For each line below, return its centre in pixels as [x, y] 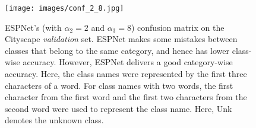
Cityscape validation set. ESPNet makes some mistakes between [121, 39]
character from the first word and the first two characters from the [126, 97]
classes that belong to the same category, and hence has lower [117, 50]
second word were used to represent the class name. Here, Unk [118, 108]
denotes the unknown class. [54, 120]
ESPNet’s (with [33, 27]
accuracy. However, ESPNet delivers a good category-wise [128, 62]
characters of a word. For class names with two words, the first [119, 85]
